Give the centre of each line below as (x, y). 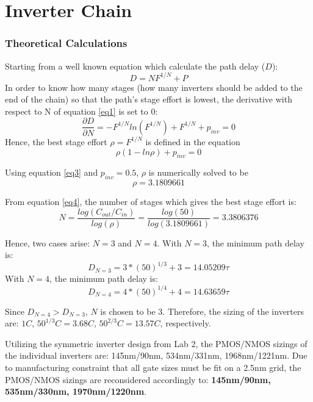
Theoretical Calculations (66, 43)
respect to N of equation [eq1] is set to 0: (81, 111)
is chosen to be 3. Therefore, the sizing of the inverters (202, 311)
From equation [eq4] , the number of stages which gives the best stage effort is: (151, 202)
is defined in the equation (193, 141)
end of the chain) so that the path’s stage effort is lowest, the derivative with (149, 99)
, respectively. (185, 323)
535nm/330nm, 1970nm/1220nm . (76, 391)
